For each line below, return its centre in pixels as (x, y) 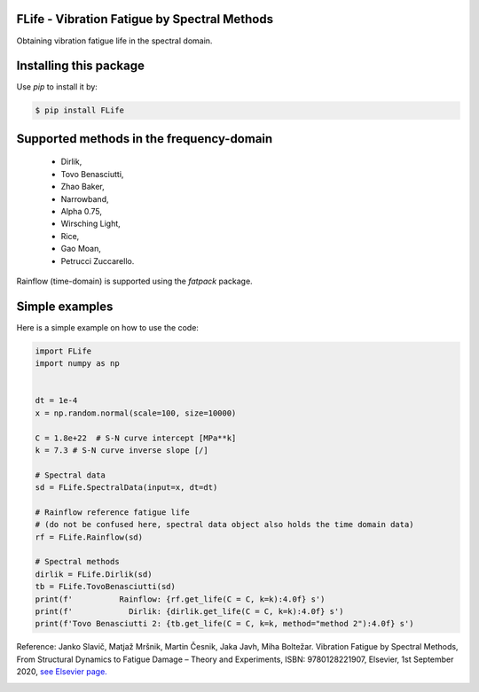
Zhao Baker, (83, 187)
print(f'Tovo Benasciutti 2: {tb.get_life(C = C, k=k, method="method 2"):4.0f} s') (224, 624)
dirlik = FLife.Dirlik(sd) (94, 574)
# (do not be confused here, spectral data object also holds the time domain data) (224, 525)
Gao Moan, (81, 249)
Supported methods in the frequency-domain (145, 139)
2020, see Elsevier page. (62, 672)
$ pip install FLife (79, 110)
